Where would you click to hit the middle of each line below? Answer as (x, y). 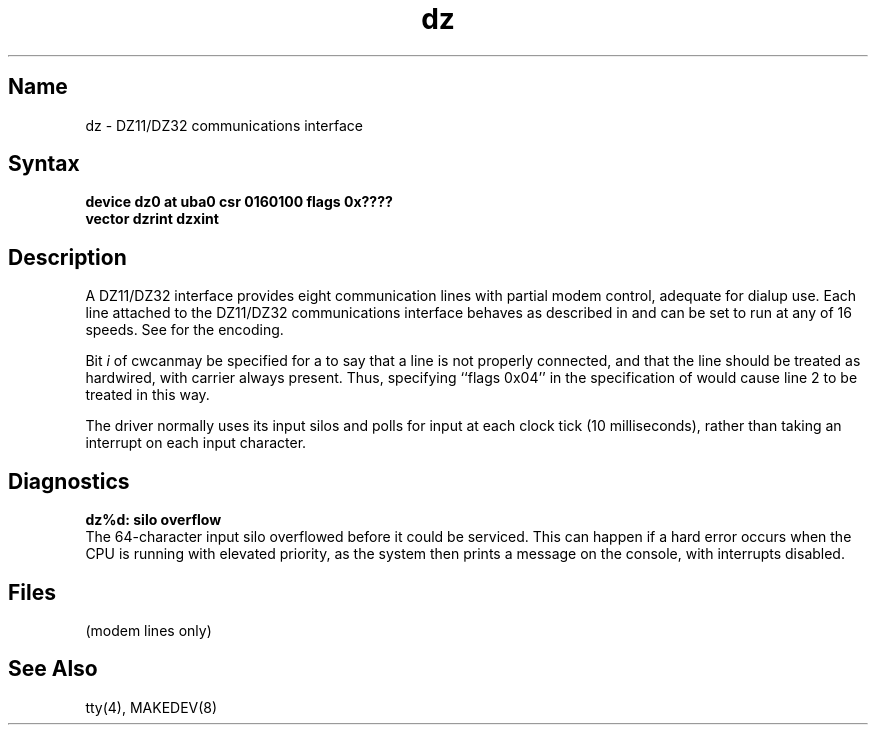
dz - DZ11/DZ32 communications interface (224, 125)
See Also (53, 669)
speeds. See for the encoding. (184, 330)
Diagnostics (69, 481)
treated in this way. (147, 395)
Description (67, 257)
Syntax (44, 164)
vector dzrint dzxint (152, 219)
